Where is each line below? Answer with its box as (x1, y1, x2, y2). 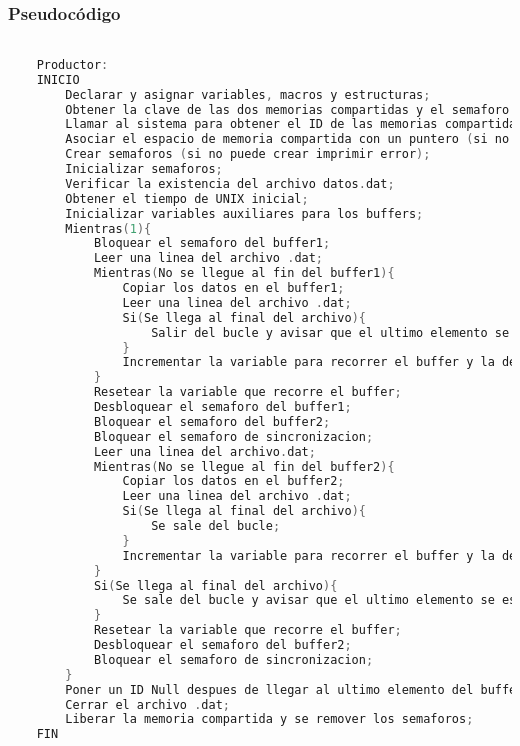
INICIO (36, 72, 80, 87)
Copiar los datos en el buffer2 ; (122, 474, 345, 489)
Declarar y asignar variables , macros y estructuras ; (65, 87, 431, 102)
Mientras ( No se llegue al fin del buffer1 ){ (93, 266, 395, 281)
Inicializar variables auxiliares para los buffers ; (65, 206, 424, 221)
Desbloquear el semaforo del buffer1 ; (93, 400, 352, 414)
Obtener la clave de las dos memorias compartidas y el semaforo (65, 102, 510, 117)
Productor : (36, 57, 109, 72)
